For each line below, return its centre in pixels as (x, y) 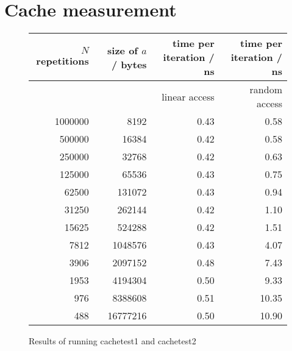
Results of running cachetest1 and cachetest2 (112, 341)
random (266, 90)
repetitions (62, 60)
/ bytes (129, 64)
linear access (188, 96)
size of (123, 50)
